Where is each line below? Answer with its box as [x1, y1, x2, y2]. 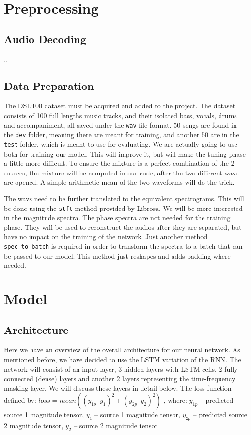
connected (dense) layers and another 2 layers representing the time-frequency [4, 373, 235, 383]
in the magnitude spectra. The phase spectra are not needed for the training [4, 212, 231, 223]
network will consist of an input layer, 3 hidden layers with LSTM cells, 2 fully [4, 364, 238, 374]
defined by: [4, 395, 36, 405]
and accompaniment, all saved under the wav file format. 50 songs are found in [4, 120, 237, 130]
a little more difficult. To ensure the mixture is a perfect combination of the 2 [4, 158, 235, 168]
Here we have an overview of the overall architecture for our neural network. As [4, 345, 240, 355]
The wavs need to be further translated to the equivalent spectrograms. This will [4, 193, 244, 203]
